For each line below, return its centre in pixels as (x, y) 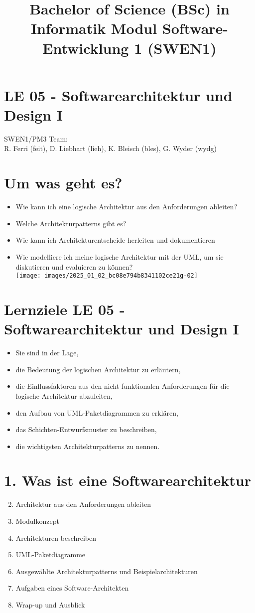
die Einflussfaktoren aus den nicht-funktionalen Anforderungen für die (123, 386)
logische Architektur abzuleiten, (64, 395)
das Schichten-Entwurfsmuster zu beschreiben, (86, 429)
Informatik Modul (94, 28)
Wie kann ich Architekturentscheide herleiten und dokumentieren (115, 240)
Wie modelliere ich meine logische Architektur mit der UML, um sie (120, 256)
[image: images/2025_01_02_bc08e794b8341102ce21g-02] (107, 276)
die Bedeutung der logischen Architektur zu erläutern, (98, 369)
